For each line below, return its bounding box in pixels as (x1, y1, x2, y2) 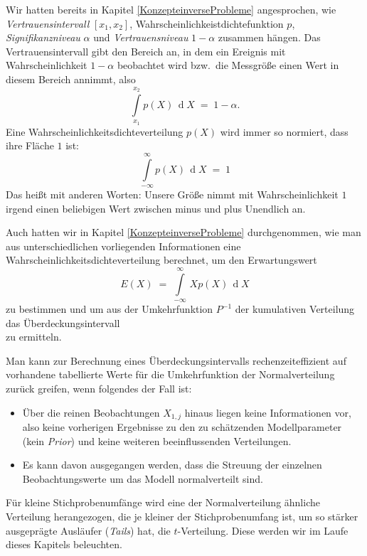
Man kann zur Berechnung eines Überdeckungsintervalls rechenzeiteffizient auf (6, 353, 346, 368)
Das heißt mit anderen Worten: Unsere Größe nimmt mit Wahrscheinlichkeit (6, 186, 339, 201)
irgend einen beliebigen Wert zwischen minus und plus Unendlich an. (6, 201, 306, 215)
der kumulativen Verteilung (235, 301, 355, 316)
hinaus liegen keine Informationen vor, (184, 405, 351, 419)
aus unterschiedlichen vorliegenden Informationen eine (6, 238, 241, 253)
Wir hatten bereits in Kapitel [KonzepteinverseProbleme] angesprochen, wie (6, 2, 336, 16)
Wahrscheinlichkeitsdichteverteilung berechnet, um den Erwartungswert (6, 252, 317, 267)
